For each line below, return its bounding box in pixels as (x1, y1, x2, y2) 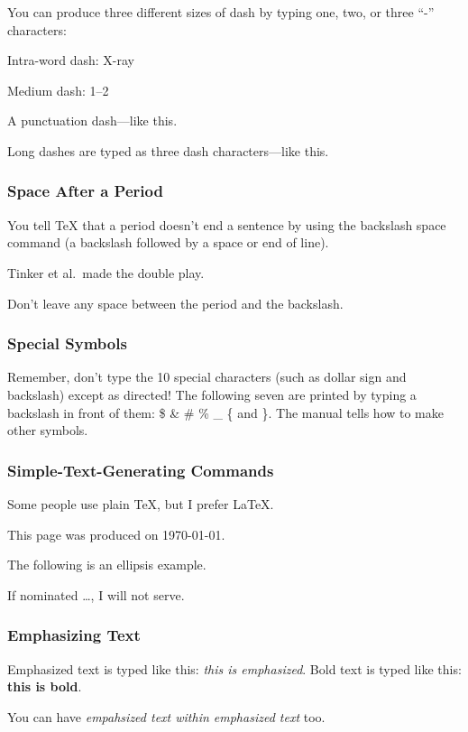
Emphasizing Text (7, 624, 141, 646)
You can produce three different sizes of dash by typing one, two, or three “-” (7, 3, 435, 21)
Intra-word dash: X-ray (7, 51, 134, 69)
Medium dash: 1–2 (7, 80, 109, 99)
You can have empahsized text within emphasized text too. (7, 707, 326, 726)
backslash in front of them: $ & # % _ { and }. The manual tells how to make (7, 403, 444, 422)
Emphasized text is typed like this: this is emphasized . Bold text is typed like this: (7, 659, 462, 678)
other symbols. (7, 421, 88, 440)
